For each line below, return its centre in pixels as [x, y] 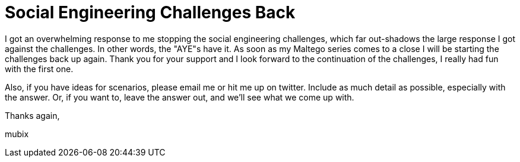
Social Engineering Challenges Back [150, 12]
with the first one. [39, 69]
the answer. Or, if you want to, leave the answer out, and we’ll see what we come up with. [180, 97]
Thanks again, [32, 115]
